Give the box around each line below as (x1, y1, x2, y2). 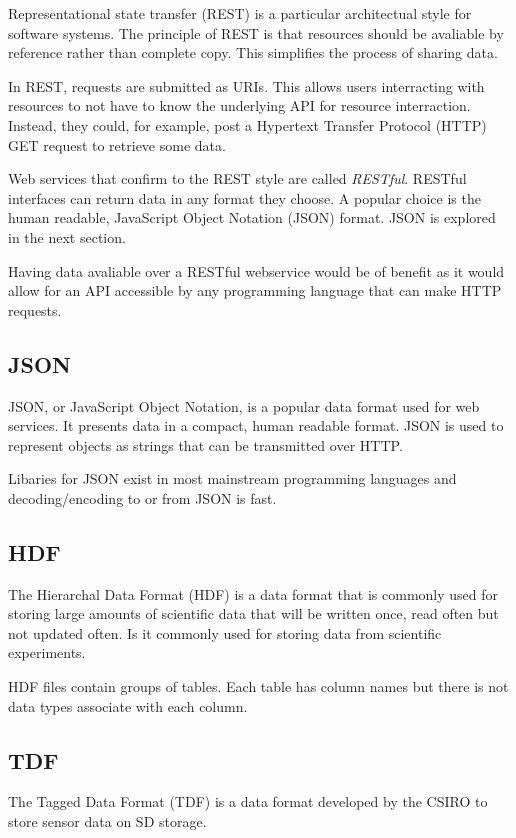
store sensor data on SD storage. (8, 811, 207, 832)
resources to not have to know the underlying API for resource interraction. (8, 95, 471, 116)
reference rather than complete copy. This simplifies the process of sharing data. (8, 42, 498, 63)
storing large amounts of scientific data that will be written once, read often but (8, 603, 499, 624)
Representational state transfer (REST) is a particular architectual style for (8, 3, 472, 23)
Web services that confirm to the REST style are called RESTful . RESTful (8, 168, 467, 189)
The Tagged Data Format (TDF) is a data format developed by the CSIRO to (8, 791, 488, 812)
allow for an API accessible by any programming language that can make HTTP (8, 280, 502, 301)
